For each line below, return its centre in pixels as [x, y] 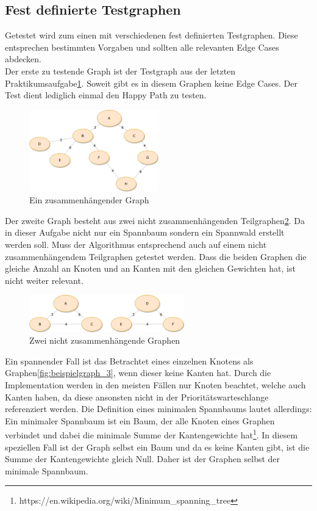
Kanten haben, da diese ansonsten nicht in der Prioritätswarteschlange [137, 397]
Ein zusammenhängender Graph [89, 200]
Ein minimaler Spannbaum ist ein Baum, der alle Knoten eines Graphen [140, 420]
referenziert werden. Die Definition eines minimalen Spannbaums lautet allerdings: [158, 409]
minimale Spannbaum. [47, 470]
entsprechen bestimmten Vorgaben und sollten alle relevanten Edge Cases [142, 47]
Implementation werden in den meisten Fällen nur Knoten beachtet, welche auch [155, 385]
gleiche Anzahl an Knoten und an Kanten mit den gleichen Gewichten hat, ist [150, 268]
